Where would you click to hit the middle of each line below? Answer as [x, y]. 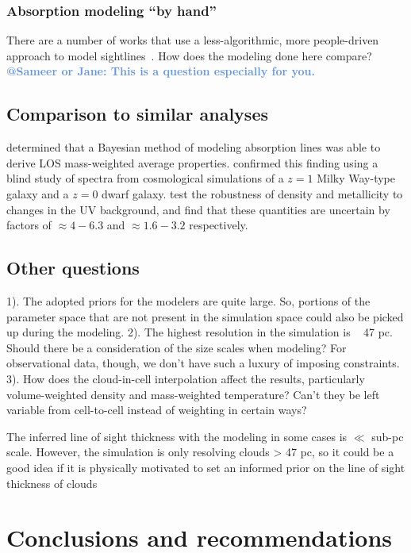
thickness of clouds [52, 483]
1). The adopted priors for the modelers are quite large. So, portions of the [188, 300]
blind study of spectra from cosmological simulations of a [145, 178]
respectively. [219, 225]
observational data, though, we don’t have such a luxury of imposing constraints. [203, 363]
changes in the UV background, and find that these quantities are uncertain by [198, 209]
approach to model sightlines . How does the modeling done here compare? [189, 55]
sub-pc [388, 436]
